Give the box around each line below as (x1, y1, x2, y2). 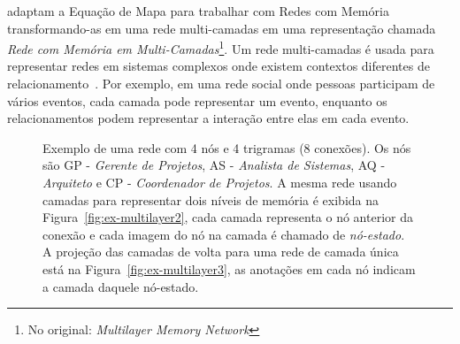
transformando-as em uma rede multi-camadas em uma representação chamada (7, 19, 436, 37)
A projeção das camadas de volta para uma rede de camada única (42, 242, 399, 261)
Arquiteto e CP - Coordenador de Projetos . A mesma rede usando (42, 173, 397, 191)
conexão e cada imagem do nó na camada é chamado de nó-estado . (42, 225, 405, 243)
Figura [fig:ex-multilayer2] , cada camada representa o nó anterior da (42, 208, 413, 226)
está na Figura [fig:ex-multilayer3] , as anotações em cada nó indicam (42, 259, 416, 278)
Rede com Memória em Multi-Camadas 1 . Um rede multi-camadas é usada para (7, 37, 434, 57)
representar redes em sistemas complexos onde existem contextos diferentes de (7, 57, 430, 75)
